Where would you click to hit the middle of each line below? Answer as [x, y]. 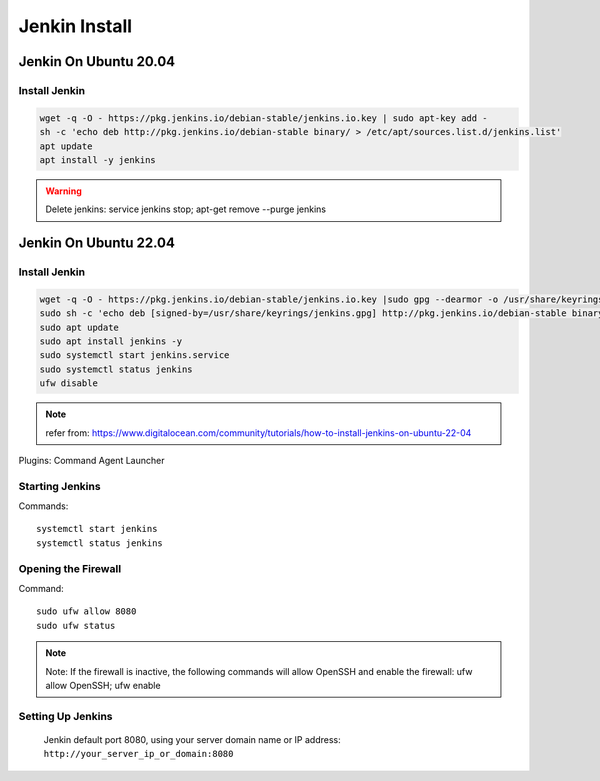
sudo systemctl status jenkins [116, 369]
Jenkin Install [75, 26]
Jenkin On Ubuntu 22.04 [96, 243]
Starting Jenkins [59, 486]
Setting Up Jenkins [66, 716]
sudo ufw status [76, 625]
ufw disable [69, 383]
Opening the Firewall [70, 568]
